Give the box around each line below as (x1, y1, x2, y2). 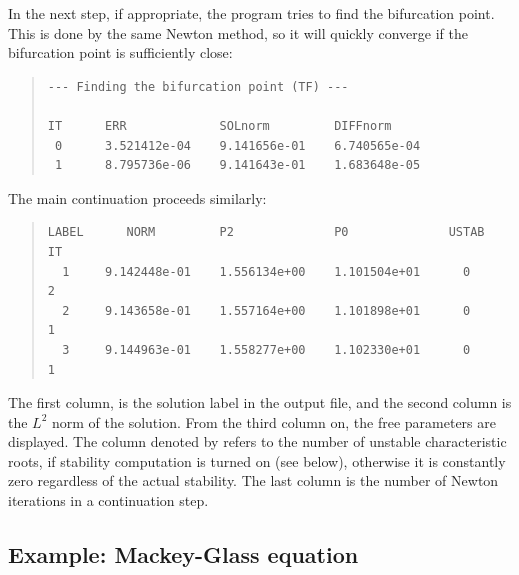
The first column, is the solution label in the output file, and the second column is (8, 392, 512, 413)
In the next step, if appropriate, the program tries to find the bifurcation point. (8, 3, 495, 23)
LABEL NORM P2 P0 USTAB (47, 225, 485, 240)
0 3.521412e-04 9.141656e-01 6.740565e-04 (54, 138, 421, 153)
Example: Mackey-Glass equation (8, 539, 359, 570)
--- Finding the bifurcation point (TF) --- (47, 79, 349, 94)
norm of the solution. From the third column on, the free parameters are (52, 411, 496, 432)
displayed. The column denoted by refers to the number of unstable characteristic (8, 431, 507, 452)
